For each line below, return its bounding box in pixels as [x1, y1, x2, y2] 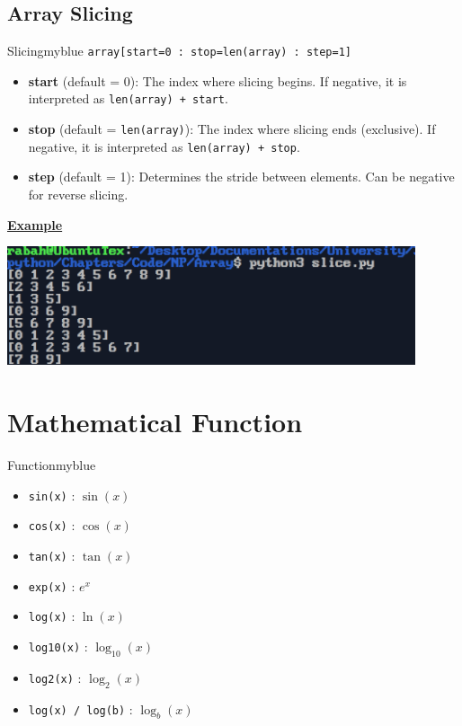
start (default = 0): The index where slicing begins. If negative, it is [28, 71, 407, 90]
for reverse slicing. [28, 185, 129, 204]
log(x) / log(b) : [28, 699, 133, 718]
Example [7, 215, 63, 234]
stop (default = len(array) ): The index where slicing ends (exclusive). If [28, 120, 436, 138]
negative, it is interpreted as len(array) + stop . [28, 137, 300, 155]
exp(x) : [28, 576, 76, 595]
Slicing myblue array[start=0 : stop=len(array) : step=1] [7, 41, 351, 60]
